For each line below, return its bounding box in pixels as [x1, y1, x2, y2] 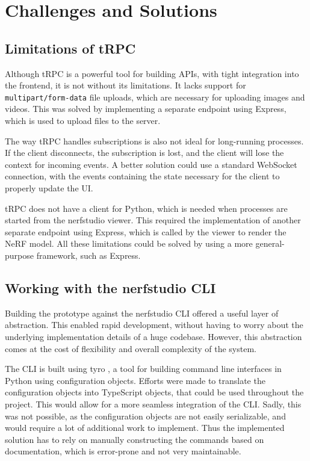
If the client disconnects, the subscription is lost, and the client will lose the [5, 146, 284, 159]
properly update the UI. [5, 181, 93, 194]
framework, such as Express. [36, 249, 141, 261]
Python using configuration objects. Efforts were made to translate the [5, 374, 265, 386]
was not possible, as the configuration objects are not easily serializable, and [5, 409, 286, 422]
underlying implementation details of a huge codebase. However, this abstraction [5, 330, 302, 342]
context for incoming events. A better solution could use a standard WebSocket [5, 158, 297, 170]
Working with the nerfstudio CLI [5, 278, 216, 297]
